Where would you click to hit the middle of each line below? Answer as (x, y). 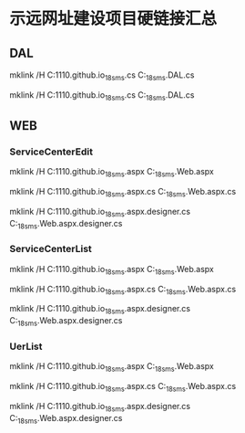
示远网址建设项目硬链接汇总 (113, 19)
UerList (26, 346)
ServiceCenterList (51, 249)
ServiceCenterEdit (51, 152)
